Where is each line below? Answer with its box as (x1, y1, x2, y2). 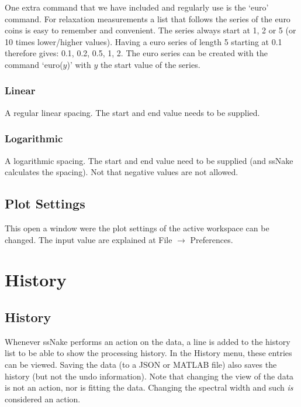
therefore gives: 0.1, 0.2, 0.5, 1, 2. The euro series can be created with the (5, 47, 268, 59)
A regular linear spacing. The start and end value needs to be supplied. (5, 106, 260, 118)
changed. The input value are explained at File (5, 233, 172, 245)
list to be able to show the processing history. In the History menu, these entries (5, 347, 292, 359)
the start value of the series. (100, 58, 200, 70)
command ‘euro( (5, 58, 63, 70)
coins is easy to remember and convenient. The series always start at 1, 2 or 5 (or (5, 24, 296, 36)
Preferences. (190, 233, 233, 245)
